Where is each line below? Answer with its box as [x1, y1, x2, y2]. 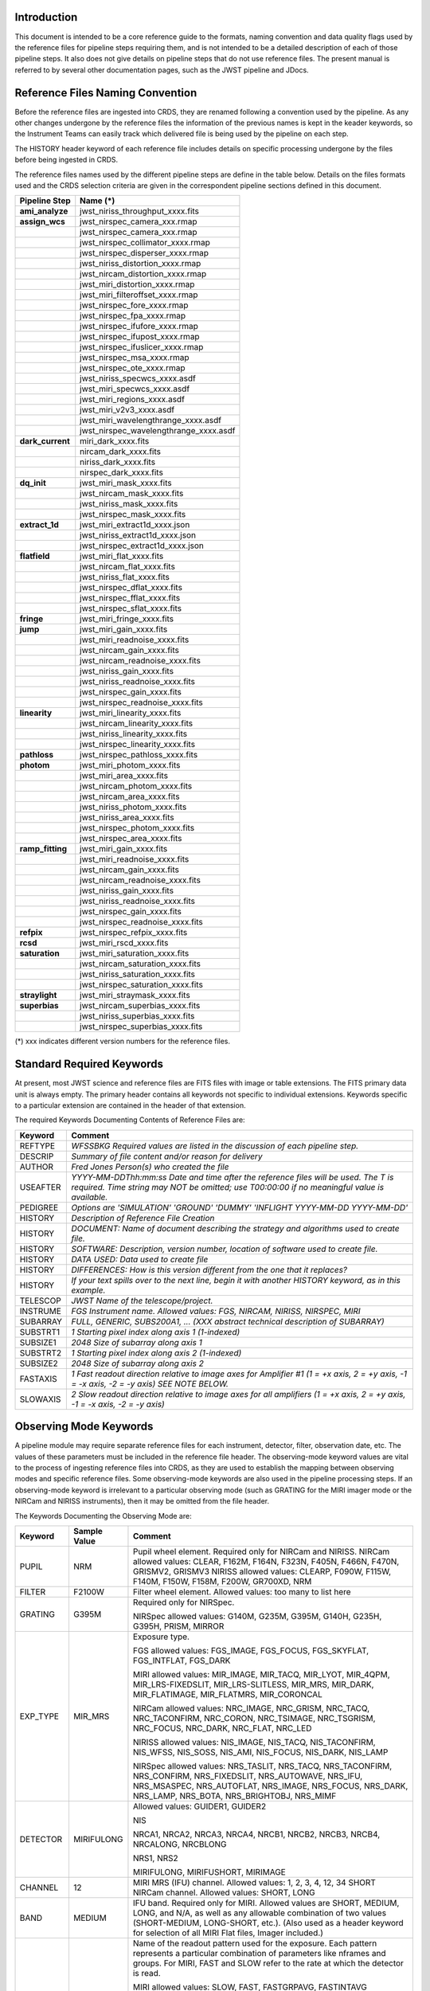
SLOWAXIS [19, 1394, 61, 1405]
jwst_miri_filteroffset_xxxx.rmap [80, 289, 198, 300]
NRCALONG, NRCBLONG [132, 1839, 227, 1850]
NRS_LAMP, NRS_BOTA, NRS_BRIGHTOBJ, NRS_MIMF [132, 1790, 337, 1801]
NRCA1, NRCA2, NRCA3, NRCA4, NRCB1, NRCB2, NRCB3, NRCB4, [132, 1829, 381, 1840]
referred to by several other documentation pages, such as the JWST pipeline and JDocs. [14, 65, 310, 75]
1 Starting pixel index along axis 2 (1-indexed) [71, 1347, 242, 1358]
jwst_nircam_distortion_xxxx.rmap [80, 268, 207, 280]
